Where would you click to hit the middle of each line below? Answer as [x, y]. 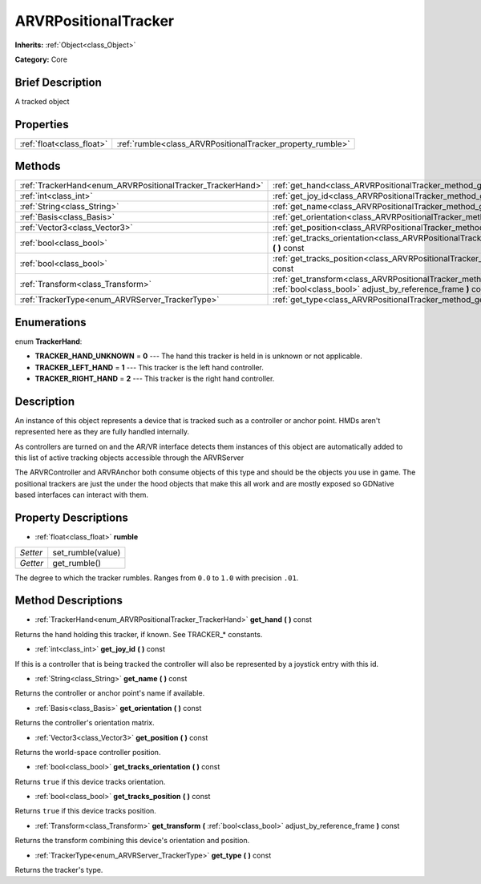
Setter [31, 552]
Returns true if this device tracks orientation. [90, 781]
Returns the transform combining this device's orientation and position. [132, 841]
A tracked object [42, 101]
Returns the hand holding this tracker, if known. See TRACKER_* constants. [139, 634]
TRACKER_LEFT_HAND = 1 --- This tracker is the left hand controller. [149, 367]
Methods [38, 166]
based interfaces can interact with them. [81, 495]
